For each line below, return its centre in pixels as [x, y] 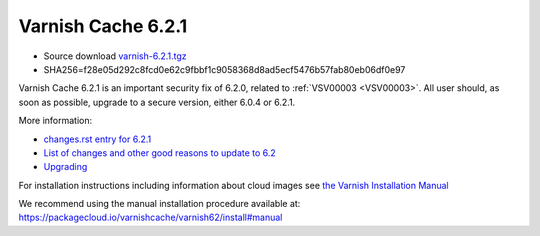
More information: [55, 121]
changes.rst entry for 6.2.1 [97, 139]
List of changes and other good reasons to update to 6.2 [160, 152]
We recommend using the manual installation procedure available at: [159, 204]
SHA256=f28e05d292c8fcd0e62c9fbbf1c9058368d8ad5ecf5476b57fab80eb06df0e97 [224, 69]
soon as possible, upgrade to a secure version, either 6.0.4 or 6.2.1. [157, 102]
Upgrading [65, 167]
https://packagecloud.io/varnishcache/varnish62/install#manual [150, 217]
